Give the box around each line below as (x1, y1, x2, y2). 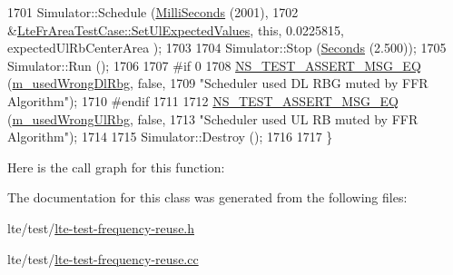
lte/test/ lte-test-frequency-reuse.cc (7, 249, 199, 268)
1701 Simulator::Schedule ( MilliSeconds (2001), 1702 (7, 3, 299, 21)
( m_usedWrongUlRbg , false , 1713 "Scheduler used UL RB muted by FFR (7, 109, 419, 128)
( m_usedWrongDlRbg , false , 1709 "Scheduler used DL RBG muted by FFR (7, 74, 428, 93)
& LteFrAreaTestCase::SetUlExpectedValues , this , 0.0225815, (7, 20, 344, 39)
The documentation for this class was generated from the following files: (7, 188, 408, 207)
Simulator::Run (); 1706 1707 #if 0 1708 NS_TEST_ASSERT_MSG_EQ (7, 55, 421, 74)
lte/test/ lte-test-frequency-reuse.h (7, 218, 195, 237)
